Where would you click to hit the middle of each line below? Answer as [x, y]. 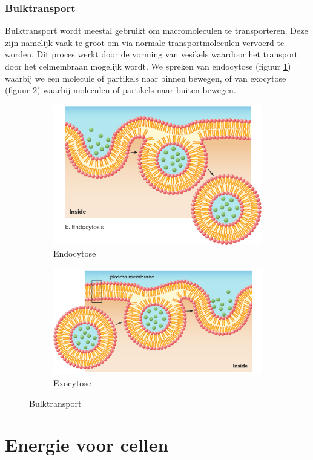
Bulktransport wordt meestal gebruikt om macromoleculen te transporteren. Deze [156, 31]
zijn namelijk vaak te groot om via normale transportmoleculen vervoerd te [145, 42]
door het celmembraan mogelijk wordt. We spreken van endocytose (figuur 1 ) [148, 66]
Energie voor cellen [87, 445]
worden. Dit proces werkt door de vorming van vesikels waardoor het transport [151, 54]
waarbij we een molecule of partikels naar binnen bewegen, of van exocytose [146, 78]
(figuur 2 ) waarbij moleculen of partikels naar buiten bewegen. [120, 90]
